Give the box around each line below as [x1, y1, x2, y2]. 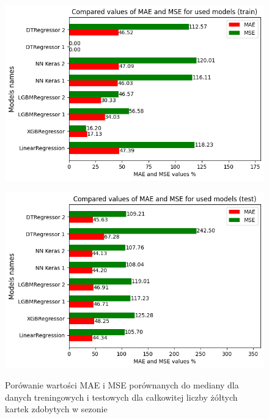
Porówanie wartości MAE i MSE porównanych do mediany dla [5, 379, 239, 391]
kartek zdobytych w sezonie [5, 402, 108, 415]
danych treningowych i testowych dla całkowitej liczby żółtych [5, 390, 238, 403]
